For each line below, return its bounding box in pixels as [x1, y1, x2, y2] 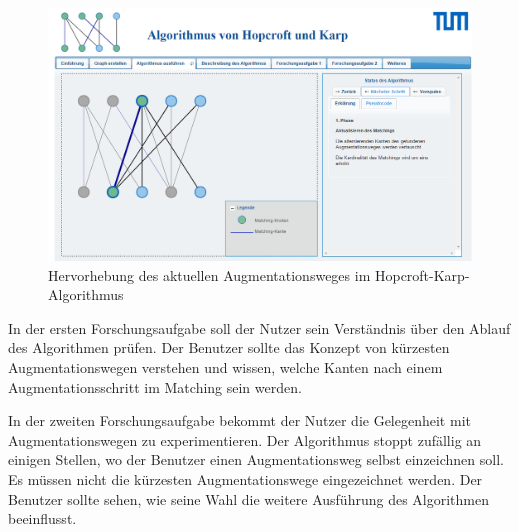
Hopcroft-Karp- [374, 264, 470, 285]
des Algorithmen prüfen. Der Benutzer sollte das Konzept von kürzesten [8, 337, 450, 358]
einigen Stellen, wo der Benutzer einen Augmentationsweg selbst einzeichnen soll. [8, 449, 504, 470]
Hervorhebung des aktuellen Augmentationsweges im [48, 264, 371, 285]
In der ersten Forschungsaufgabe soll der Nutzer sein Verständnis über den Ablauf [8, 317, 511, 338]
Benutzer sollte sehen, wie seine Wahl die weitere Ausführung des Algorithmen [8, 488, 489, 509]
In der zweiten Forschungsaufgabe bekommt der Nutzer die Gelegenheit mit [8, 410, 471, 431]
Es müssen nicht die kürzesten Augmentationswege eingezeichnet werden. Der [8, 468, 483, 489]
